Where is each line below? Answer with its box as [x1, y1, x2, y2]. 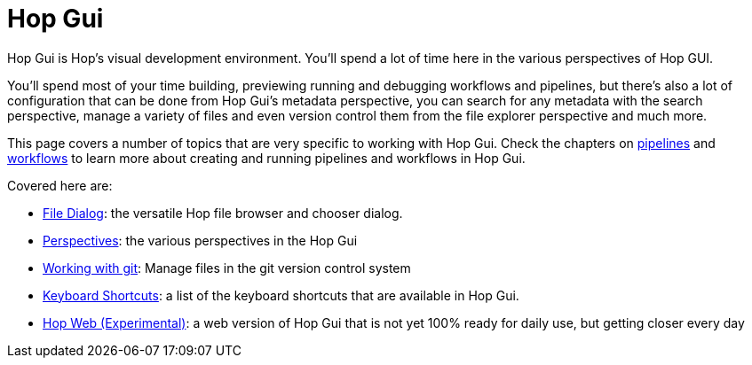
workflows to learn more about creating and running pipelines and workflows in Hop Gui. [7, 150, 526, 166]
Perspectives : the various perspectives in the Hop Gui [43, 232, 358, 248]
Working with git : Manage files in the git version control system [43, 260, 411, 276]
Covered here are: [7, 177, 113, 193]
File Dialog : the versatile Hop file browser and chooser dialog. [43, 205, 403, 221]
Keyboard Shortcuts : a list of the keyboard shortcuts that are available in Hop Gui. [43, 287, 519, 303]
